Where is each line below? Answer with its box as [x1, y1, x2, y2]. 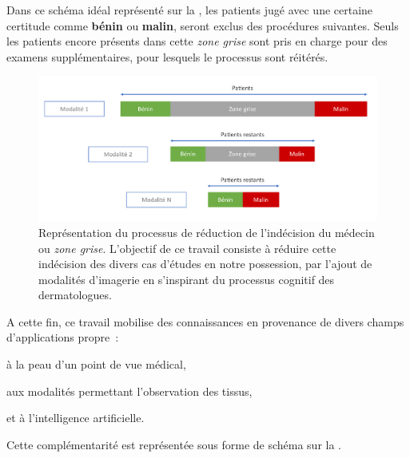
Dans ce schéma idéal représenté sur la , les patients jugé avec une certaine [6, 2, 373, 18]
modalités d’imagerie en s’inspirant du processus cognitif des [38, 270, 335, 287]
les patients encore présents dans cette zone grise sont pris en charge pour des [6, 33, 388, 49]
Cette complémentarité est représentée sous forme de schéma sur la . [6, 436, 341, 452]
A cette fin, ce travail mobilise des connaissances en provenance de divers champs [6, 313, 404, 330]
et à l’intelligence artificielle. [6, 409, 145, 426]
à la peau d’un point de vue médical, [6, 356, 186, 373]
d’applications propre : [6, 329, 119, 345]
